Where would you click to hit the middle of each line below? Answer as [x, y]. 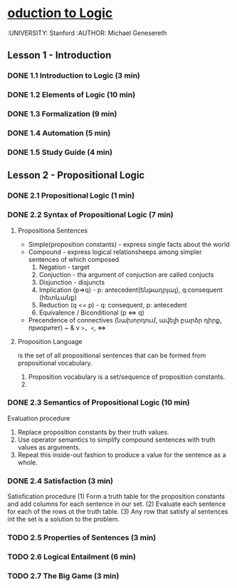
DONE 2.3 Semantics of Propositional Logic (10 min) [99, 402]
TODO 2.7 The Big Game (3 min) [63, 576]
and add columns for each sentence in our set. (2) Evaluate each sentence [117, 504]
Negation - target [64, 267]
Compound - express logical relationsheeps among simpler [115, 252]
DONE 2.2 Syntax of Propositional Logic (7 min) [90, 215]
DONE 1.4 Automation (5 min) [59, 133]
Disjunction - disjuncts [72, 282]
